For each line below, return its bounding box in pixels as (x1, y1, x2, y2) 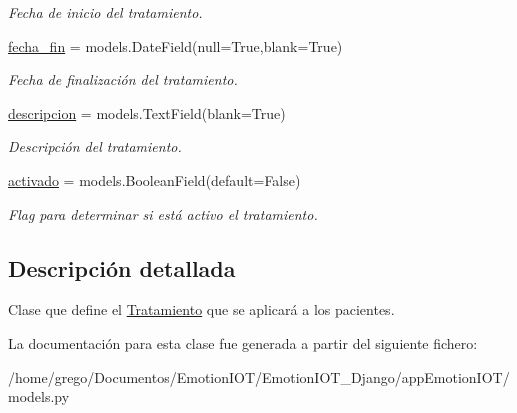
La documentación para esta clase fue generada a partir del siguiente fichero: (8, 332, 478, 353)
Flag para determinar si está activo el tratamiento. (8, 203, 318, 224)
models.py (8, 386, 70, 407)
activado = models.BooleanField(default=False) (8, 169, 301, 190)
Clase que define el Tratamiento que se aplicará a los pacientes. (8, 299, 395, 320)
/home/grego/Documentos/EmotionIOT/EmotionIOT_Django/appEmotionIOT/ (8, 366, 510, 387)
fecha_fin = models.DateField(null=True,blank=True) (8, 35, 343, 56)
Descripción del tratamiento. (8, 136, 182, 157)
